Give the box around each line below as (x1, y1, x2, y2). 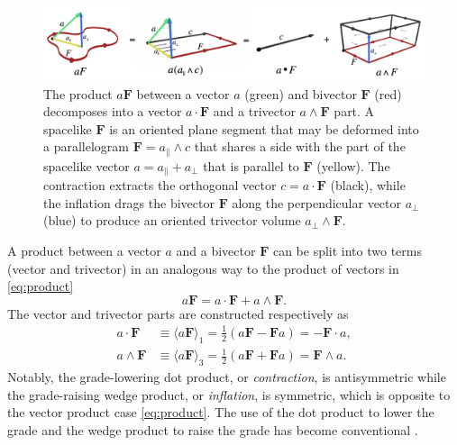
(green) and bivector (244, 84, 357, 103)
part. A (334, 102, 375, 121)
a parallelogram (43, 137, 129, 156)
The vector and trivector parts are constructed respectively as (7, 304, 349, 322)
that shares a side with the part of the (194, 137, 406, 156)
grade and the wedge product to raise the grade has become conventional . (7, 420, 418, 439)
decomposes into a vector (43, 102, 182, 121)
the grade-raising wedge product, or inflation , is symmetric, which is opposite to (7, 385, 451, 404)
